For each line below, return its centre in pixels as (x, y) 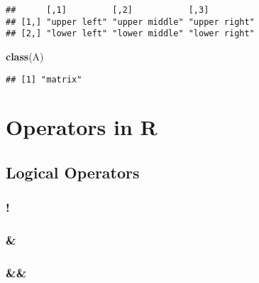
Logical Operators (73, 172)
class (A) (25, 56)
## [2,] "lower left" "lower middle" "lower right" (130, 34)
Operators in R (82, 127)
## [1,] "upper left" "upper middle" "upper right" (130, 22)
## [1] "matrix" (44, 79)
